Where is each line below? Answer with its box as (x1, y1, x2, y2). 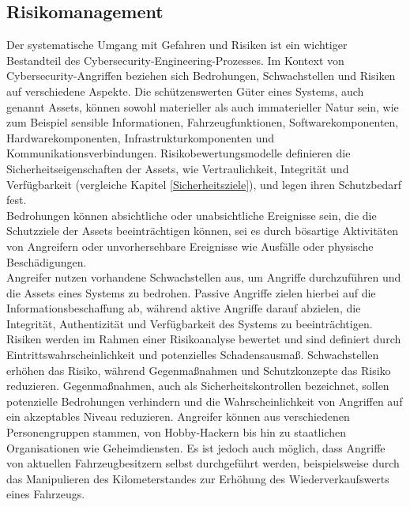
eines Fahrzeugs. (6, 486, 85, 502)
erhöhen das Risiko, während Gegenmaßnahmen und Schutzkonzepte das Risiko (6, 361, 391, 378)
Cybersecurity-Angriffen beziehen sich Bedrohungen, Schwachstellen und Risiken (6, 67, 396, 84)
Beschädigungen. (6, 253, 87, 270)
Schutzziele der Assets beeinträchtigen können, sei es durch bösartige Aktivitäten (6, 222, 399, 239)
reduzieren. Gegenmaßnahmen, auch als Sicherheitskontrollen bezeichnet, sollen (6, 377, 389, 394)
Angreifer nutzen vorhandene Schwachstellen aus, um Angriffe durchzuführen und (6, 269, 401, 286)
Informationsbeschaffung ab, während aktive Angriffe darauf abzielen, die (6, 300, 361, 316)
